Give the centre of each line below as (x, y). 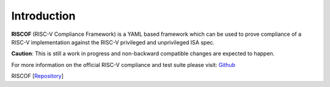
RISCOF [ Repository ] (38, 76)
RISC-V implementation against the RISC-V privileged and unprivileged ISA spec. (113, 42)
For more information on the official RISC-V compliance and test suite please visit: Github (123, 64)
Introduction (43, 16)
